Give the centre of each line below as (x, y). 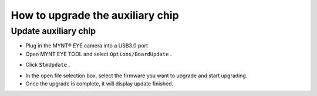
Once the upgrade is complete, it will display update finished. (100, 83)
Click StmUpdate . (48, 65)
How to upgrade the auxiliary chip (95, 15)
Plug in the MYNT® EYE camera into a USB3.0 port (87, 46)
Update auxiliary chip (53, 31)
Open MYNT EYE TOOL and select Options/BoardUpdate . (99, 54)
